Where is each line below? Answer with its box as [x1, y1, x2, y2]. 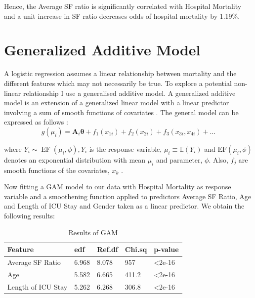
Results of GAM [68, 227, 118, 237]
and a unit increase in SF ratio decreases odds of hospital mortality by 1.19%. [4, 10, 240, 21]
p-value [154, 244, 179, 255]
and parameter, [156, 154, 203, 165]
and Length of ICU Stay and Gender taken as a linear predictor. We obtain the [4, 201, 245, 211]
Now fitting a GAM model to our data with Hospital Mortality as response [4, 181, 231, 192]
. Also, [209, 154, 228, 165]
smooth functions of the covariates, [4, 165, 110, 175]
